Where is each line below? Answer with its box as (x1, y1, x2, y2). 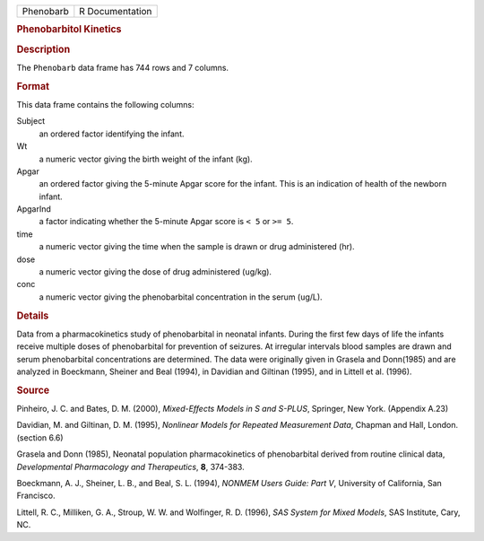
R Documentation (79, 5, 152, 17)
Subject (16, 116, 45, 127)
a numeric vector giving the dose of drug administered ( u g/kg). (39, 266, 272, 277)
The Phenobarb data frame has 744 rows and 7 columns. (16, 62, 229, 73)
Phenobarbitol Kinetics (16, 23, 122, 36)
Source (16, 384, 50, 397)
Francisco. (16, 490, 56, 502)
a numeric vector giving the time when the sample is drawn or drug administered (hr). (39, 241, 355, 252)
